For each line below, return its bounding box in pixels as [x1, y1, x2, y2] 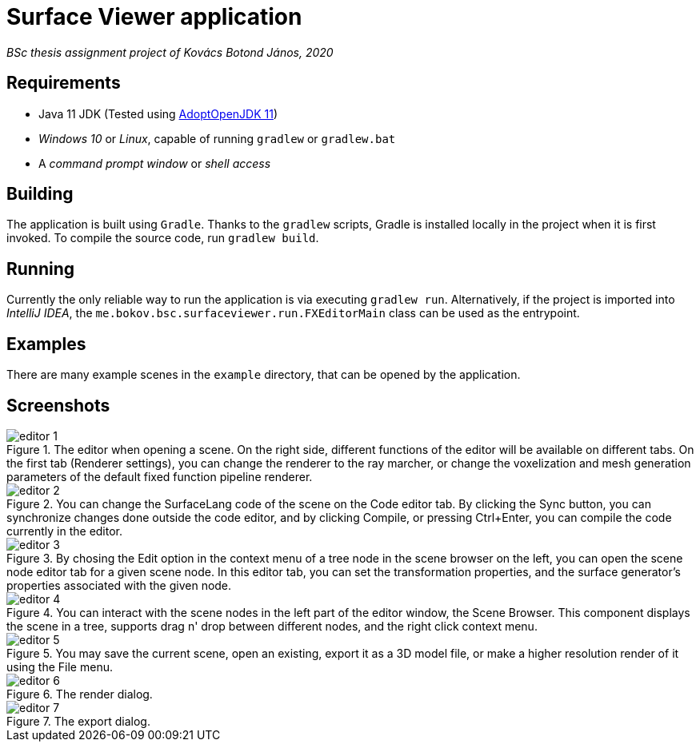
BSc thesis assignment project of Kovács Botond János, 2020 [6, 45, 334, 59]
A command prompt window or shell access [38, 156, 271, 170]
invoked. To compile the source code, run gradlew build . [6, 231, 319, 245]
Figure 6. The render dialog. [6, 686, 153, 701]
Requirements [6, 73, 121, 93]
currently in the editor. [6, 523, 123, 538]
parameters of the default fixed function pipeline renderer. [6, 469, 313, 483]
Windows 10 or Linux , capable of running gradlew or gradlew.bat [38, 131, 396, 145]
